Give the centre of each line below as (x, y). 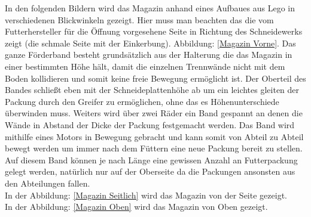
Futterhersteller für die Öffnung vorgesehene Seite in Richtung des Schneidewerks (154, 31)
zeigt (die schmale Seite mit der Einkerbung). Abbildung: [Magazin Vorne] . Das (150, 43)
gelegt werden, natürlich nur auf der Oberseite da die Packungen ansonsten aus (150, 171)
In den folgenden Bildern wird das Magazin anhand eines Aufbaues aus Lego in (150, 8)
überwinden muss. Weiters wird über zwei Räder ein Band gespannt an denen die (154, 113)
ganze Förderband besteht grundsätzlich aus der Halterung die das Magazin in (149, 55)
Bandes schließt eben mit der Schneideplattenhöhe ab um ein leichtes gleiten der (152, 90)
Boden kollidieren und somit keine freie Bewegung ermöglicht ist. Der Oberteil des (155, 78)
